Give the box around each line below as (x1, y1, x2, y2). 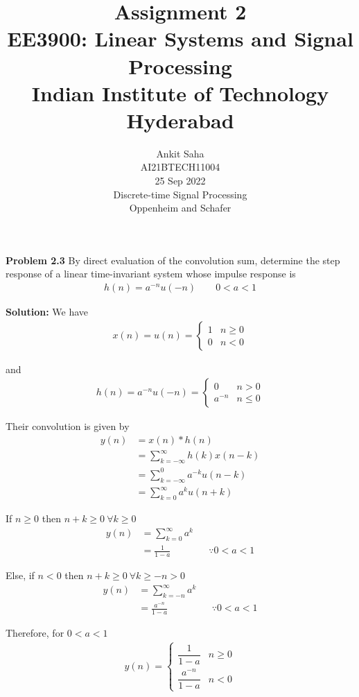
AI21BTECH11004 (140, 160, 220, 174)
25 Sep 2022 (155, 173, 206, 188)
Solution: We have (6, 304, 88, 319)
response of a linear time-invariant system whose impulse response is (6, 266, 296, 281)
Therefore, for (6, 626, 64, 640)
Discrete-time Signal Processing (113, 187, 247, 201)
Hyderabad (126, 105, 234, 134)
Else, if (6, 568, 35, 583)
